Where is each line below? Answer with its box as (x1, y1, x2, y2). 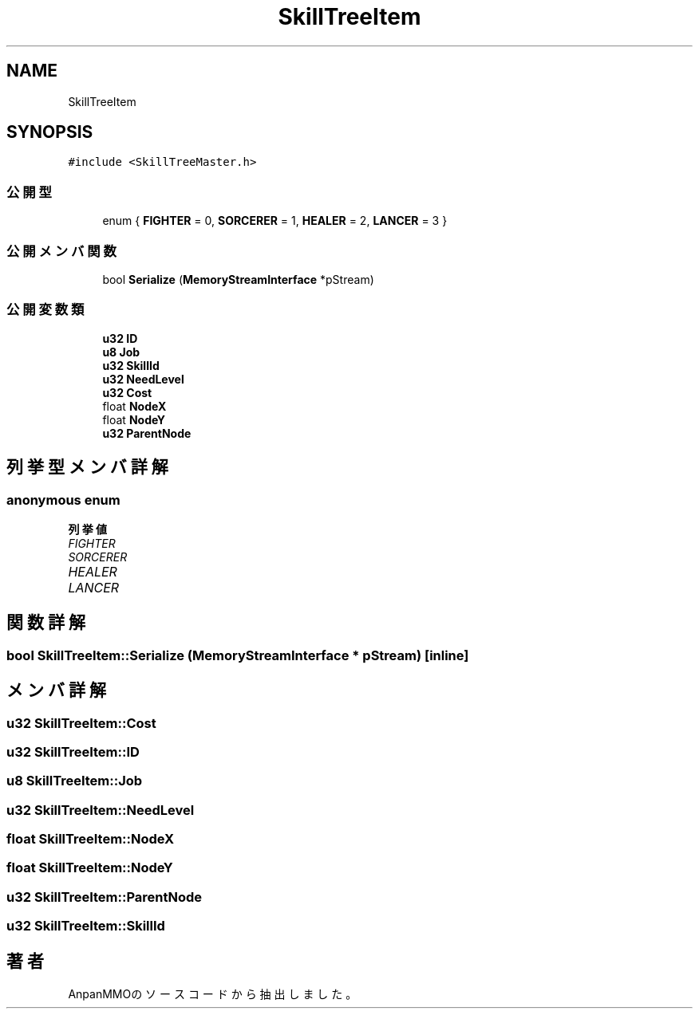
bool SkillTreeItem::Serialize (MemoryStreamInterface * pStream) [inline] (6, 647, 469, 663)
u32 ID (102, 331, 138, 345)
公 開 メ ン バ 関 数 (6, 242, 116, 259)
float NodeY (102, 412, 165, 427)
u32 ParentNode (102, 426, 192, 440)
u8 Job (102, 344, 140, 359)
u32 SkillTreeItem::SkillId (6, 918, 165, 934)
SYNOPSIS (6, 122, 93, 143)
